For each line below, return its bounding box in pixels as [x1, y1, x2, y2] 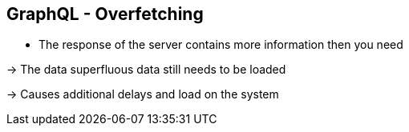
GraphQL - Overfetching [6, 4, 204, 24]
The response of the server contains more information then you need [38, 38, 403, 52]
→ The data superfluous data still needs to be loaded [6, 62, 286, 77]
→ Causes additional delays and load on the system [6, 87, 279, 102]
